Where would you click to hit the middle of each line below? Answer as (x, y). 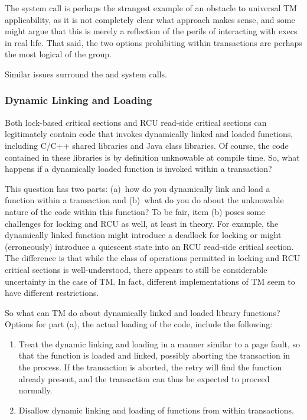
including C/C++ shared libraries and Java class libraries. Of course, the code (147, 145)
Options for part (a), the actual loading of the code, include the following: (139, 324)
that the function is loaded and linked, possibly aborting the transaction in (154, 355)
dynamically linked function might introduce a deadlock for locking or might (143, 235)
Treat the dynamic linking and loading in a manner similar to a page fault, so (159, 344)
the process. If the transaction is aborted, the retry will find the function (150, 367)
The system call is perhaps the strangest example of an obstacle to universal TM (151, 8)
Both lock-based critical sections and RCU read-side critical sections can (136, 122)
